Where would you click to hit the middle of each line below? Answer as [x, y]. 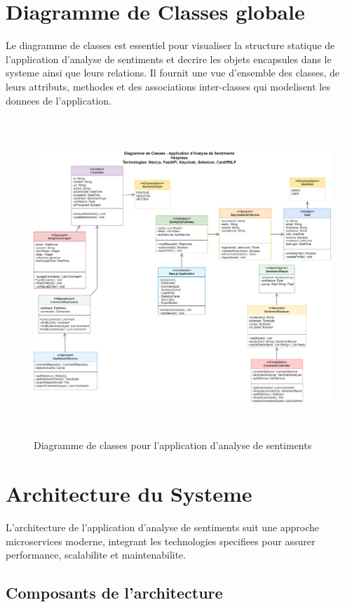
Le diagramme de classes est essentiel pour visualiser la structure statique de [170, 45]
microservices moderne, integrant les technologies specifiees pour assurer [161, 541]
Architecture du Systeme [129, 493]
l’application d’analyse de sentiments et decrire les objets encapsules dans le [169, 59]
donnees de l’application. [59, 100]
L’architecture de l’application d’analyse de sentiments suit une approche [163, 527]
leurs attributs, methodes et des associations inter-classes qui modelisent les [168, 86]
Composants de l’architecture [114, 593]
